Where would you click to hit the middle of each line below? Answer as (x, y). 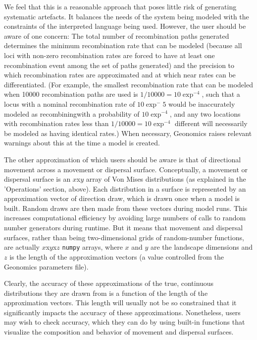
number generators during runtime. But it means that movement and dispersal (124, 228)
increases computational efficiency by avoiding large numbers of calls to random (125, 218)
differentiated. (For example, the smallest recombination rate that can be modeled (128, 84)
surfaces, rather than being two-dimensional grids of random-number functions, (124, 237)
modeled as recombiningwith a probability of (72, 113)
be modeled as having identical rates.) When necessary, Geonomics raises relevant (128, 133)
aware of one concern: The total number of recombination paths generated (117, 35)
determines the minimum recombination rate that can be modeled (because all (123, 45)
